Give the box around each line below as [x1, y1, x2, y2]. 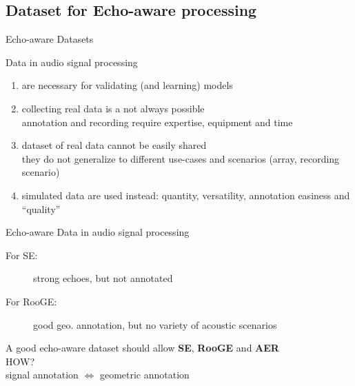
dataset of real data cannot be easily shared [21, 138, 207, 152]
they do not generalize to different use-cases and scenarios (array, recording [21, 151, 340, 165]
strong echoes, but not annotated [33, 271, 173, 285]
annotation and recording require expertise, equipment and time [21, 114, 293, 129]
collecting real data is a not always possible [21, 101, 205, 115]
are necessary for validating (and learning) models [21, 78, 233, 92]
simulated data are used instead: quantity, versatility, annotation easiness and [21, 187, 350, 202]
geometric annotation [99, 367, 190, 382]
